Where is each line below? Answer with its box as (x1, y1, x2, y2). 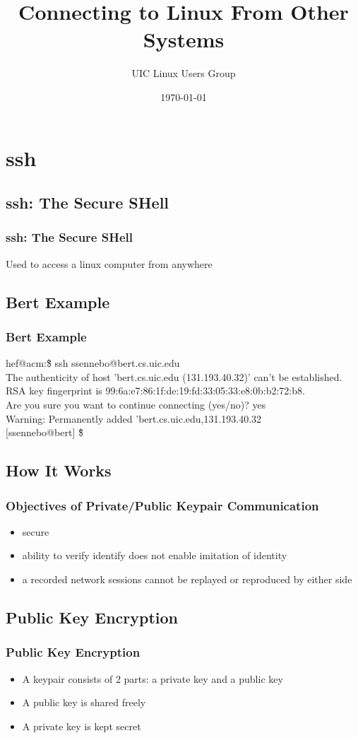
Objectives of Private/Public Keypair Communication (6, 496, 319, 514)
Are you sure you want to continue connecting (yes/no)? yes (6, 397, 266, 412)
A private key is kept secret (22, 718, 141, 733)
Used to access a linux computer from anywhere (6, 256, 213, 271)
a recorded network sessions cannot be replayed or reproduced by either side (22, 572, 352, 587)
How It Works (6, 459, 112, 481)
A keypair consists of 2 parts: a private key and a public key (22, 671, 283, 686)
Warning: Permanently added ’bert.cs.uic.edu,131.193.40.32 (6, 411, 262, 426)
